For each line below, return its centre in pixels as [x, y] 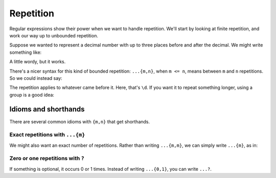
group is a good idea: [32, 95]
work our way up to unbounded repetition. [54, 35]
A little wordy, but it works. [38, 62]
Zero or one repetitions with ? [47, 159]
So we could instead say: [36, 78]
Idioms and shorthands [47, 109]
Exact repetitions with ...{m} [47, 135]
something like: [26, 52]
